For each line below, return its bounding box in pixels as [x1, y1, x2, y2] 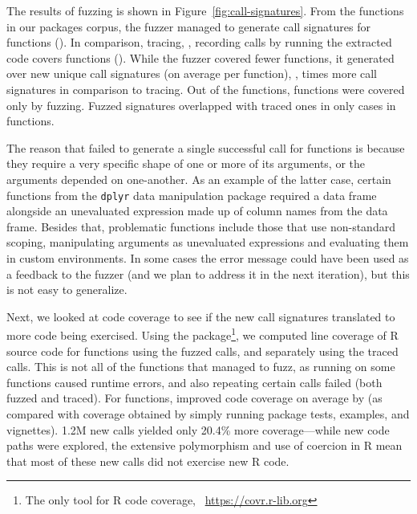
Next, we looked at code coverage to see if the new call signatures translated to [6, 308, 395, 324]
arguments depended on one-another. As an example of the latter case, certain [6, 170, 391, 187]
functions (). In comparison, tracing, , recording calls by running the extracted [6, 34, 392, 51]
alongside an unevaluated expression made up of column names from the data [6, 202, 388, 219]
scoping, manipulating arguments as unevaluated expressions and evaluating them [6, 234, 409, 251]
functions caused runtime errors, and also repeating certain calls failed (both [6, 373, 383, 390]
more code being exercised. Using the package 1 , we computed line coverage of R [6, 324, 399, 343]
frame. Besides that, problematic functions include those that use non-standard [6, 218, 395, 235]
